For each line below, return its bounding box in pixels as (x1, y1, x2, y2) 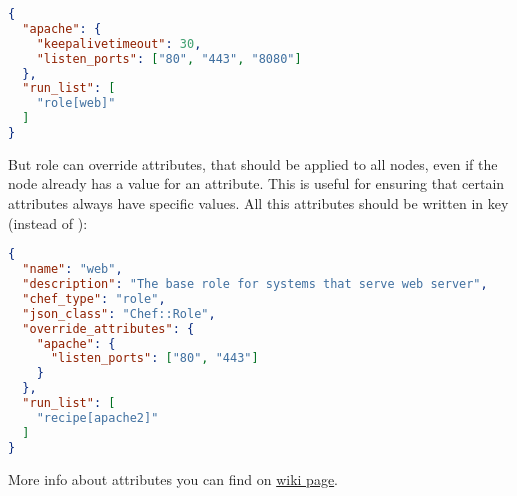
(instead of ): (8, 212, 88, 233)
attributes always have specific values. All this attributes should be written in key (8, 193, 509, 214)
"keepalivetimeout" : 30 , (36, 36, 202, 51)
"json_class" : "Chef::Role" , (22, 306, 216, 321)
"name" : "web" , (22, 262, 123, 277)
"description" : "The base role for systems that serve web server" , (22, 277, 488, 291)
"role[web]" (36, 96, 116, 111)
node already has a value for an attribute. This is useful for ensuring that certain (8, 173, 505, 194)
